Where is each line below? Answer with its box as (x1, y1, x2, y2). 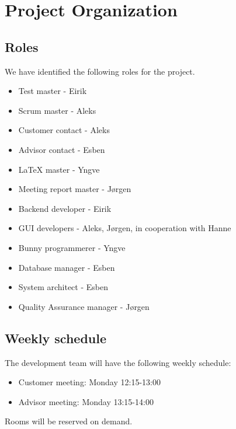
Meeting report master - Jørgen (18, 183, 131, 195)
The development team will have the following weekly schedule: (5, 356, 231, 368)
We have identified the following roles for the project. (5, 65, 195, 77)
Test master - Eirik (18, 85, 87, 97)
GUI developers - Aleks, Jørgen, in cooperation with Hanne (18, 222, 231, 234)
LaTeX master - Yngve (18, 163, 100, 175)
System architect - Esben (18, 281, 108, 293)
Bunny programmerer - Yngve (18, 241, 126, 253)
